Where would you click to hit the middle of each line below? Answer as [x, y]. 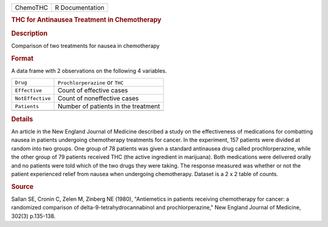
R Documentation [80, 8]
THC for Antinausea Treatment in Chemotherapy [86, 20]
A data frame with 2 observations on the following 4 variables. [89, 70]
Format [22, 58]
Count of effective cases [93, 90]
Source [22, 186]
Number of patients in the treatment [109, 106]
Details [22, 119]
